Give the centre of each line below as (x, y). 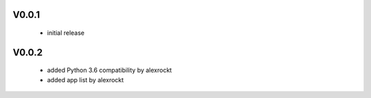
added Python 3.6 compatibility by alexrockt (109, 70)
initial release (66, 33)
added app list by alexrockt (85, 79)
